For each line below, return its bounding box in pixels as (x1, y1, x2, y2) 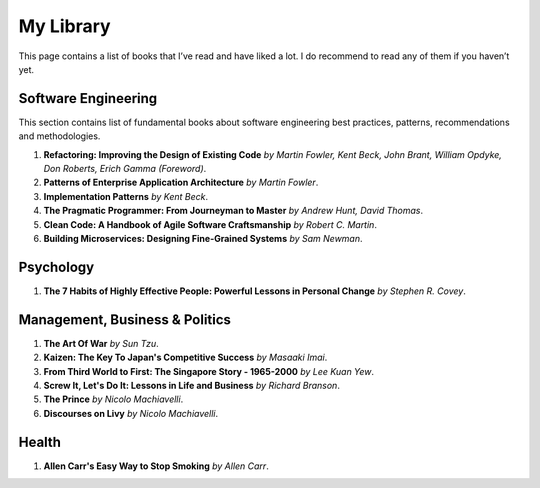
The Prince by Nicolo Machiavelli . (43, 393, 184, 405)
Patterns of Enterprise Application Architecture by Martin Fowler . (43, 176, 319, 189)
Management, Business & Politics (18, 311, 232, 328)
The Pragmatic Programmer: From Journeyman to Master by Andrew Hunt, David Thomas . (43, 205, 424, 217)
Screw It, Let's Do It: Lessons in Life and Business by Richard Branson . (43, 379, 340, 391)
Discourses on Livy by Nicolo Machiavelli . (43, 407, 219, 419)
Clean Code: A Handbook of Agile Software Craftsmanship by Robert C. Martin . (43, 218, 377, 230)
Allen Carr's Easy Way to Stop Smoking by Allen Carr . (43, 460, 269, 472)
